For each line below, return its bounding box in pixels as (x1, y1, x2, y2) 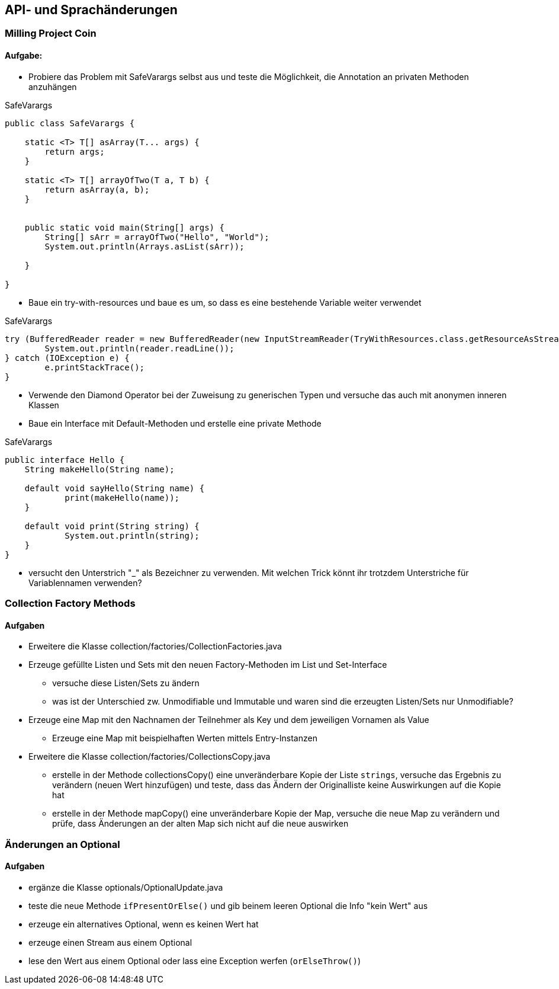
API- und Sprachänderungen (5, 2, 178, 17)
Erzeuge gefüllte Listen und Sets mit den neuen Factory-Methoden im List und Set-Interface (28, 660, 387, 670)
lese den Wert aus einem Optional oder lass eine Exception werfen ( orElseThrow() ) (28, 955, 361, 966)
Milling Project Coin (5, 27, 97, 40)
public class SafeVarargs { (5, 118, 135, 128)
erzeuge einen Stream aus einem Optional (28, 937, 192, 948)
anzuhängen (28, 81, 77, 92)
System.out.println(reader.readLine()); (44, 343, 234, 353)
